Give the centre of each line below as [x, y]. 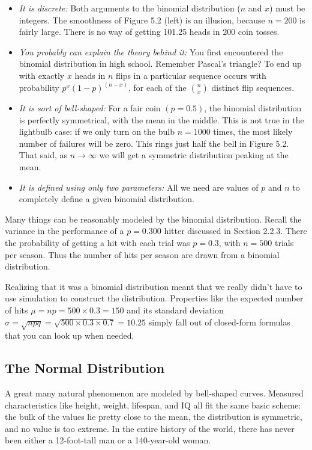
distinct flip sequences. [253, 87]
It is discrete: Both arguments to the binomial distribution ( [130, 8]
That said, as [43, 155]
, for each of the [157, 87]
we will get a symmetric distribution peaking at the [194, 155]
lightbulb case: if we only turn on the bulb [97, 131]
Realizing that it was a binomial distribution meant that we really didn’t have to [154, 286]
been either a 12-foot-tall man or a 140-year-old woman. [108, 440]
